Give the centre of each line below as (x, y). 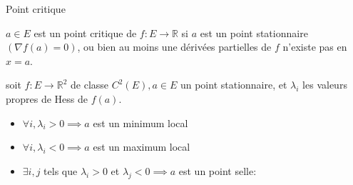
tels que (61, 170)
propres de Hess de (47, 98)
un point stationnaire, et (234, 85)
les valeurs (325, 85)
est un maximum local (142, 147)
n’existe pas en (315, 47)
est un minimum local (140, 122)
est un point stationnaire (254, 32)
